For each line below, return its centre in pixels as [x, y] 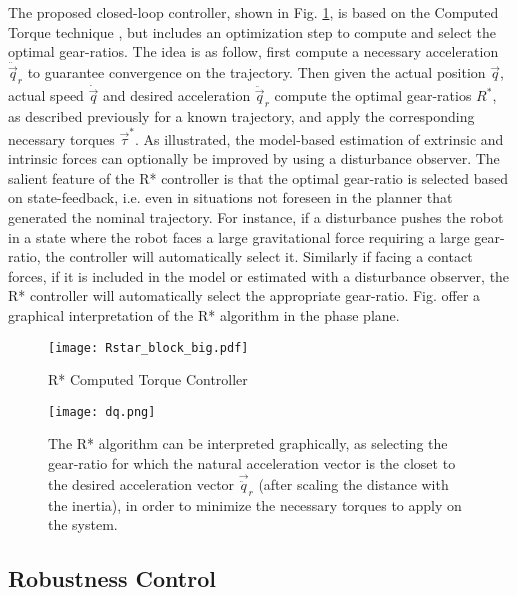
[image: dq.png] [102, 411]
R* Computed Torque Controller [148, 379]
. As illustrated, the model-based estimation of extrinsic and [319, 138]
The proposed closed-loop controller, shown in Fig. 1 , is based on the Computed [253, 12]
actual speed [46, 95]
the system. [83, 524]
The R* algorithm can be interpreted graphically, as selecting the [248, 443]
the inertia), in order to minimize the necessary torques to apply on [255, 504]
